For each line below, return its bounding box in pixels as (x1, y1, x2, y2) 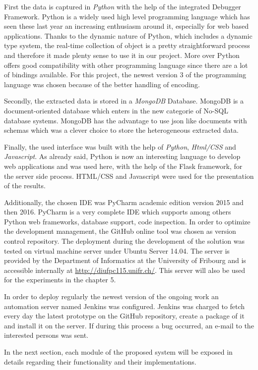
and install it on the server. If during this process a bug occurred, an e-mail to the (4, 320, 254, 330)
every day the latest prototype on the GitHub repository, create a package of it (4, 311, 245, 321)
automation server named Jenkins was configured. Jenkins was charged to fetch (4, 301, 245, 311)
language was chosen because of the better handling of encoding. (4, 79, 200, 89)
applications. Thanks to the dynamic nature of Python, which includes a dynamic (4, 30, 253, 41)
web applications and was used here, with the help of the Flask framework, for (4, 160, 243, 171)
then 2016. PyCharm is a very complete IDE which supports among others (4, 207, 231, 217)
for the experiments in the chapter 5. (4, 274, 116, 285)
